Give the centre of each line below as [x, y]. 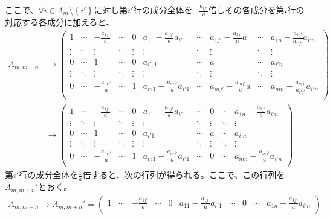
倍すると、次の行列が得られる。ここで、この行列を [184, 175]
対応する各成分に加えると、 [60, 21]
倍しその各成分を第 [246, 10]
